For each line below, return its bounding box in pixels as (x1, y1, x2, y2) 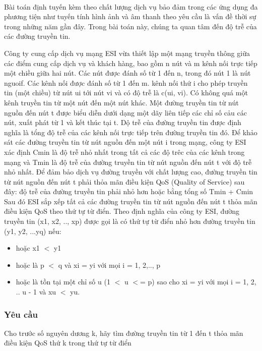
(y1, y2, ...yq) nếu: (4, 225, 61, 236)
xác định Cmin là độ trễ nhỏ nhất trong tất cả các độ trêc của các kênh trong (4, 146, 245, 157)
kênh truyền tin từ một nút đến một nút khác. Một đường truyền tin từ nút (4, 97, 239, 107)
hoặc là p (16, 259, 44, 270)
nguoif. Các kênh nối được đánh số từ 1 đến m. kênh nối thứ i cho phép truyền (4, 77, 248, 88)
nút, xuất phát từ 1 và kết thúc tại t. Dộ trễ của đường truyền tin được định (4, 117, 241, 128)
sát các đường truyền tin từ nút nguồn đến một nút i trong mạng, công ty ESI (4, 137, 246, 147)
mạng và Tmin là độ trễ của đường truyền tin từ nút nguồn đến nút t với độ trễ (4, 156, 252, 167)
